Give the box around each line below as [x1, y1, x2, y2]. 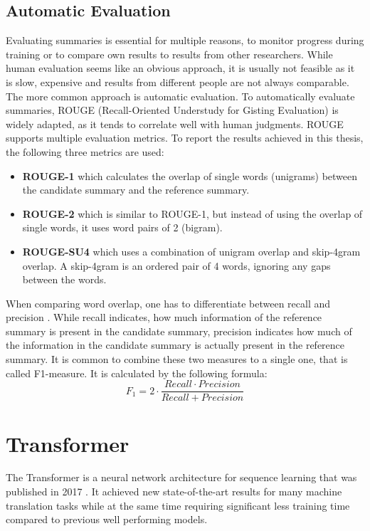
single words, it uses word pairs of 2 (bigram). [22, 220, 223, 235]
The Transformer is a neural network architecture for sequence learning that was [6, 470, 357, 485]
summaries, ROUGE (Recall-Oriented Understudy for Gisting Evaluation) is [6, 102, 339, 117]
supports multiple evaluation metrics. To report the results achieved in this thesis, [6, 130, 364, 145]
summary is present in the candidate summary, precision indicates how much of [6, 323, 352, 338]
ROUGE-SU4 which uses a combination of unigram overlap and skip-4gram [22, 243, 361, 258]
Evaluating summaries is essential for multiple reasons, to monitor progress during [6, 33, 364, 48]
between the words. [22, 272, 107, 287]
